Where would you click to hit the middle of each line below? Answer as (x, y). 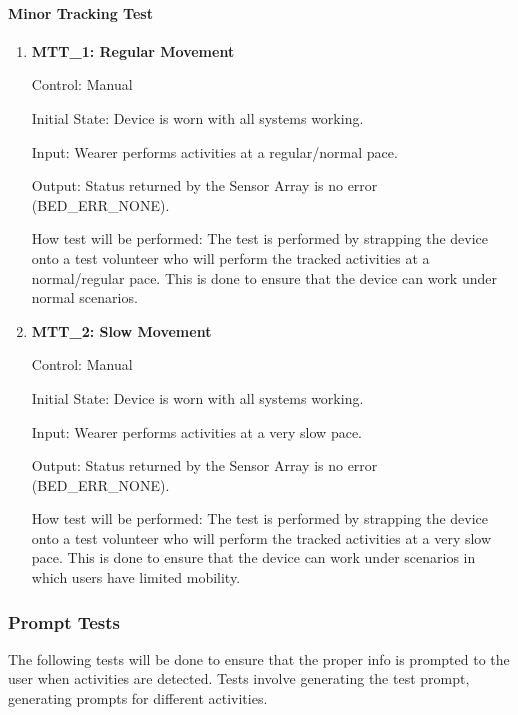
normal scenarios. (84, 297)
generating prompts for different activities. (138, 698)
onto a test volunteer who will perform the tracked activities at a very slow (261, 537)
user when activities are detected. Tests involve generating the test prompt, (239, 678)
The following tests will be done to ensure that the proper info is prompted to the (259, 658)
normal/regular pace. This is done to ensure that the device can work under (264, 277)
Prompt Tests (64, 621)
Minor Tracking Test (80, 12)
